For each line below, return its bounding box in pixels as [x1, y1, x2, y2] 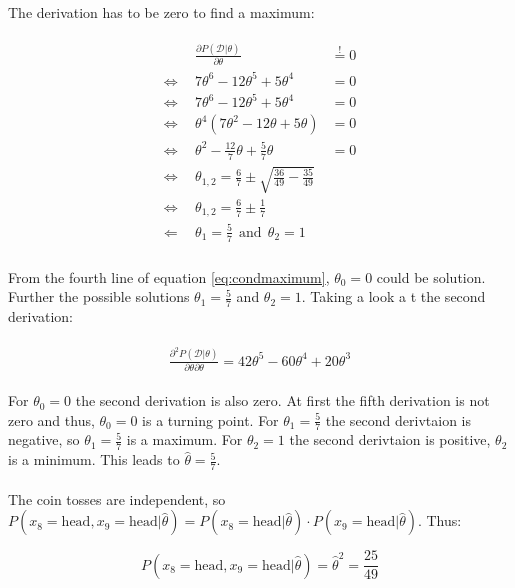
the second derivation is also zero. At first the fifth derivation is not [75, 390, 490, 411]
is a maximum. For [126, 429, 243, 450]
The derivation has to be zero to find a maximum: [8, 2, 315, 22]
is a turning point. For [142, 409, 279, 430]
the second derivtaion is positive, [289, 429, 491, 450]
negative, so [8, 429, 80, 450]
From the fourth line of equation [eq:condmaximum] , [8, 266, 330, 287]
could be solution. [376, 266, 486, 287]
